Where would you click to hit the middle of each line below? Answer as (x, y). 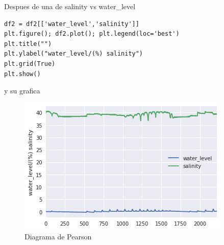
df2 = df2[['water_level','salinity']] (72, 24)
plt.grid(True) (30, 64)
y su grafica (22, 91)
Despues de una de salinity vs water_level (70, 6)
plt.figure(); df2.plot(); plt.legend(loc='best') (92, 34)
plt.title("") (28, 44)
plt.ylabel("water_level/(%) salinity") (74, 54)
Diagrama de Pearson (58, 237)
